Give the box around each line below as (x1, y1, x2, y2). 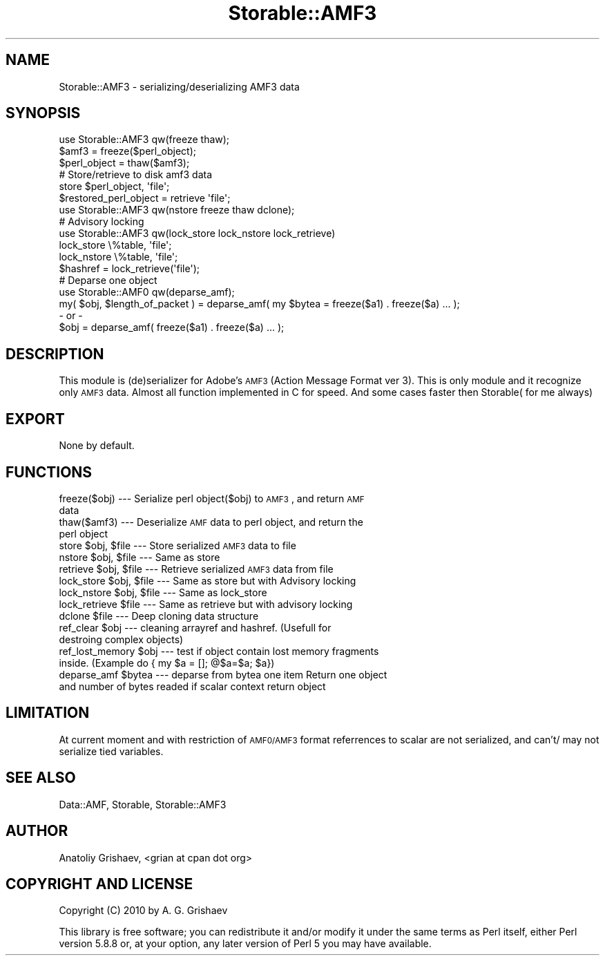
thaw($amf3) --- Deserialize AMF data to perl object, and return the (59, 515, 363, 528)
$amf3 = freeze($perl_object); (59, 145, 197, 158)
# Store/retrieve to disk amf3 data (59, 169, 213, 181)
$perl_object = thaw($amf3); (59, 157, 190, 169)
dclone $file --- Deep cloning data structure (59, 609, 259, 622)
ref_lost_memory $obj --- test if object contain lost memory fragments (59, 645, 379, 657)
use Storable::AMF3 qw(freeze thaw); (59, 133, 230, 146)
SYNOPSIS (6, 104, 81, 122)
